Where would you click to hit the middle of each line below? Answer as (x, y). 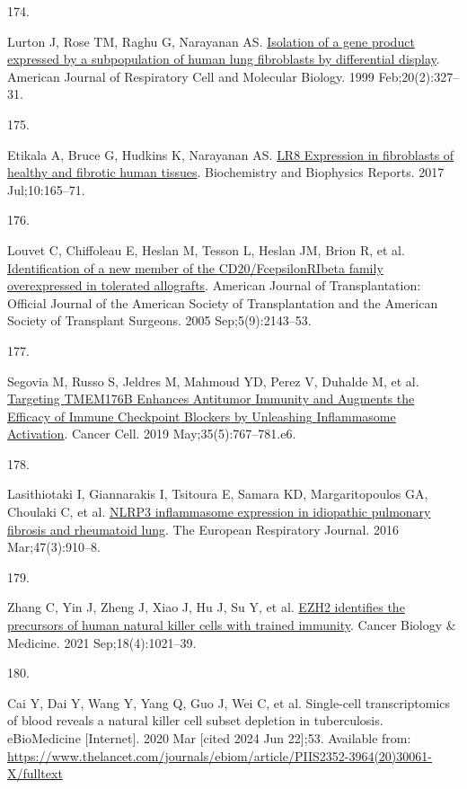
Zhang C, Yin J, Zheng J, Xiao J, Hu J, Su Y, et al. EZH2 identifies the (206, 607)
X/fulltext (35, 773)
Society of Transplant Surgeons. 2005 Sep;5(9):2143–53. (159, 320)
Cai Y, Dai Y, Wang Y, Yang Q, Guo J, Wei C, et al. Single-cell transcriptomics (229, 702)
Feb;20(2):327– (419, 76)
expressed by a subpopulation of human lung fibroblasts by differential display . (224, 59)
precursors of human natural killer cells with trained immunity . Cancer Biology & (232, 625)
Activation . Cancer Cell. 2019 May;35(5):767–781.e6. (152, 434)
